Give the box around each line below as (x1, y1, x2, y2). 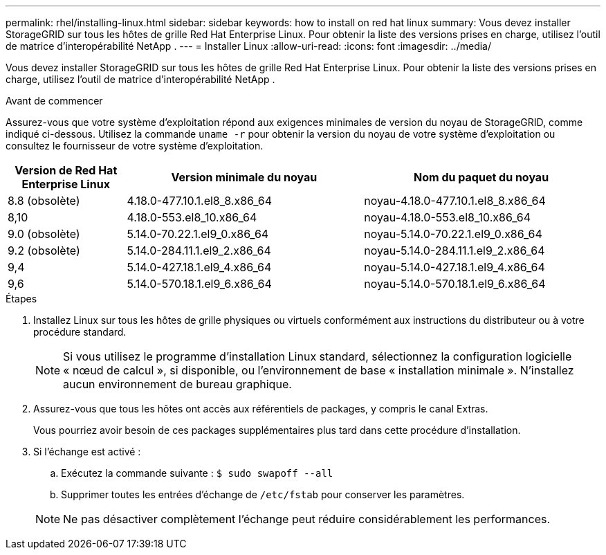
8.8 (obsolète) (8, 194, 80, 208)
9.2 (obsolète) (8, 244, 80, 257)
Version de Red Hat (15, 163, 118, 177)
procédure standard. (33, 326, 127, 338)
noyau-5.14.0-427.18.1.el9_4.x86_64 (364, 260, 545, 274)
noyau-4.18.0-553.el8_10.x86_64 (364, 210, 531, 224)
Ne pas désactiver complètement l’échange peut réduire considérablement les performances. (63, 512, 551, 526)
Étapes (6, 293, 37, 304)
